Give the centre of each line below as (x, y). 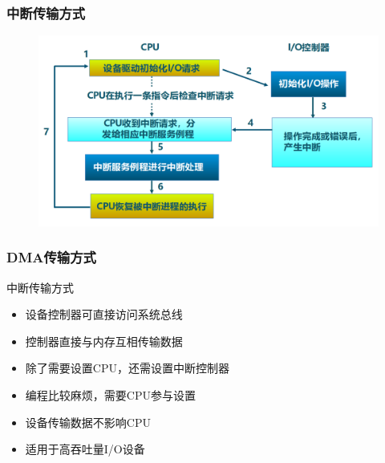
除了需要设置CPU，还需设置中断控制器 (127, 368)
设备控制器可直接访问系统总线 (104, 314)
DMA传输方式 (51, 257)
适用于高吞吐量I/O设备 (85, 449)
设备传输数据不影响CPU (88, 422)
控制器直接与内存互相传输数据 (104, 341)
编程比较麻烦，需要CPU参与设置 (110, 395)
